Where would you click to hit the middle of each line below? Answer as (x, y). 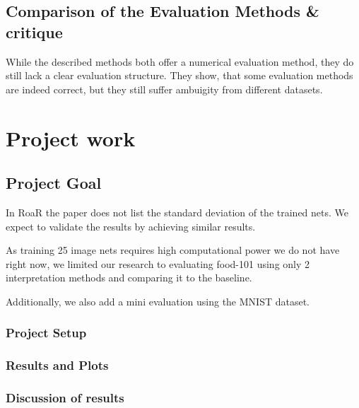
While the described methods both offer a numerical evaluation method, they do (180, 61)
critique (34, 31)
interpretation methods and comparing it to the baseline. (129, 278)
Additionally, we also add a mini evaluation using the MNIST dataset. (158, 301)
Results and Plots (57, 365)
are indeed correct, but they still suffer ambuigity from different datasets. (164, 89)
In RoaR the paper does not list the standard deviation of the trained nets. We (177, 212)
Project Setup (46, 333)
